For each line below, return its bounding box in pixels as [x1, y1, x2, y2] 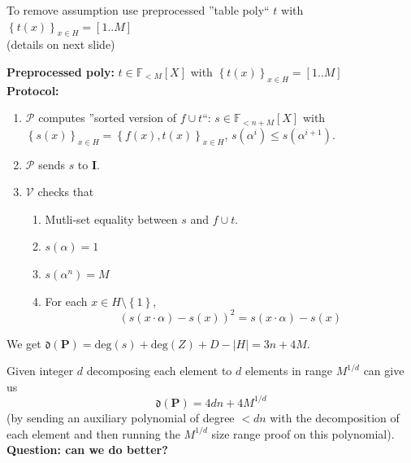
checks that [37, 183, 94, 200]
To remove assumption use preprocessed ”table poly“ [6, 2, 270, 18]
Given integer [6, 362, 74, 379]
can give [363, 362, 405, 379]
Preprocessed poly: [6, 63, 115, 80]
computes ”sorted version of [38, 109, 176, 126]
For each [45, 292, 88, 309]
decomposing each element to [86, 362, 232, 379]
